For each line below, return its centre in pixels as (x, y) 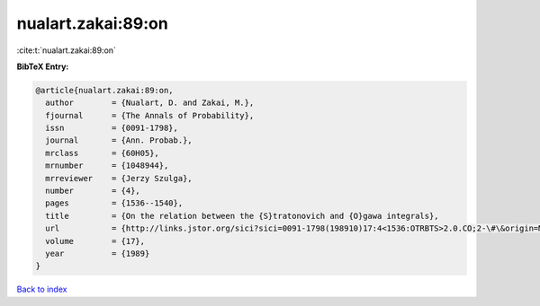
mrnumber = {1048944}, (107, 166)
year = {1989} (98, 254)
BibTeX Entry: (43, 66)
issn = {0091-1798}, (112, 128)
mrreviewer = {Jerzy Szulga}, (119, 178)
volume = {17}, (95, 241)
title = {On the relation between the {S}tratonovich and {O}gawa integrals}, (243, 216)
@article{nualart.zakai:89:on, (105, 90)
